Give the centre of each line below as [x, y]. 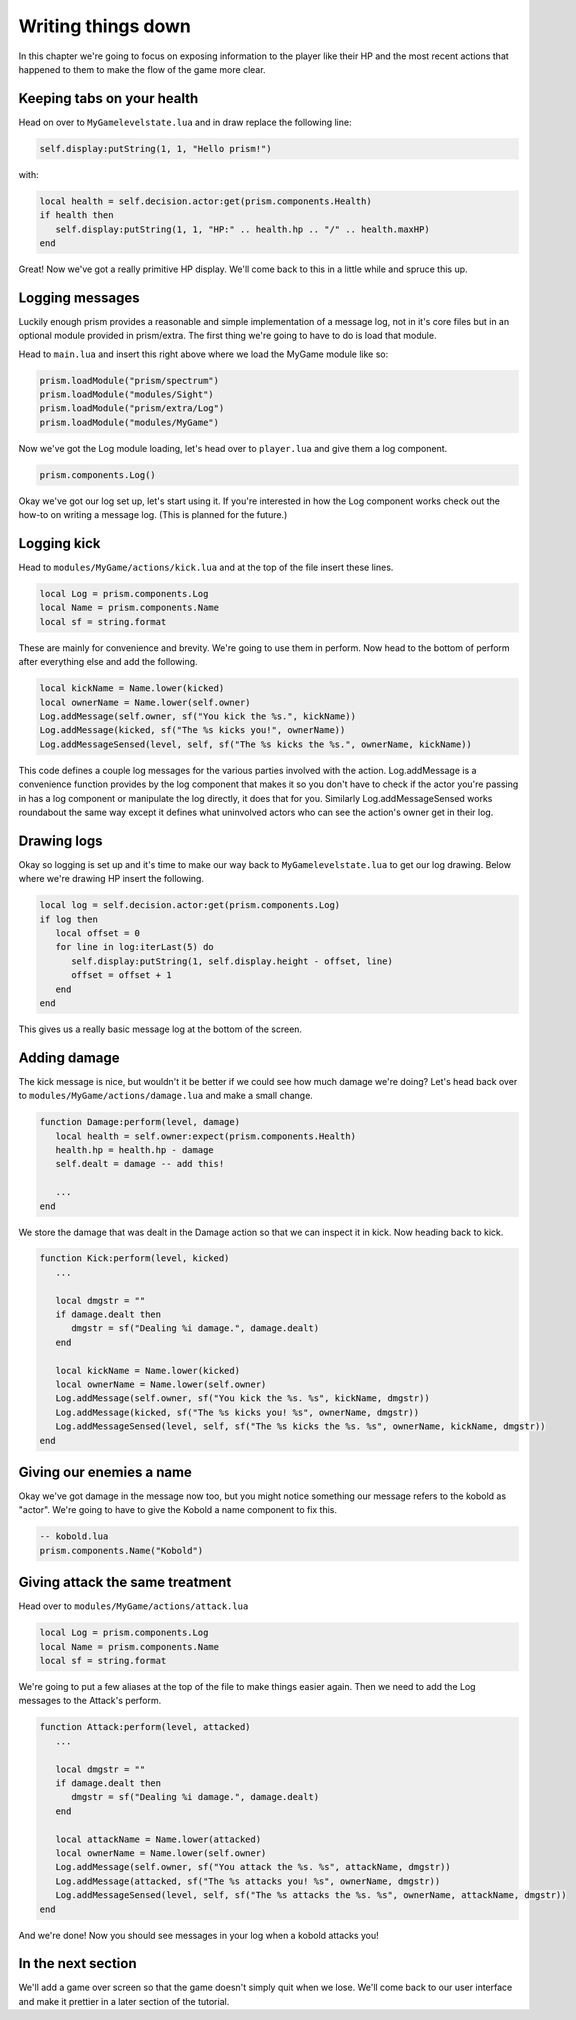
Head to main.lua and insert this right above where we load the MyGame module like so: [203, 354]
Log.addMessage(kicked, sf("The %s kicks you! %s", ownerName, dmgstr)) [237, 1412]
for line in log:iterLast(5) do [134, 947]
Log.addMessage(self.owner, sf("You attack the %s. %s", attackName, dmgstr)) [253, 1867]
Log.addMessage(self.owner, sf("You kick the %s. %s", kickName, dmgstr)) [242, 1398]
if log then [69, 919]
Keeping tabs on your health [108, 98]
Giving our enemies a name [105, 1471]
